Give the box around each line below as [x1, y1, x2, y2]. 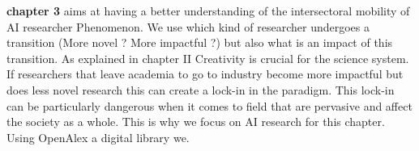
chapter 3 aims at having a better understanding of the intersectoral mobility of [6, 2, 410, 19]
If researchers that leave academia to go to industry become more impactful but [6, 65, 404, 82]
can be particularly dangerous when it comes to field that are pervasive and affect [6, 97, 413, 114]
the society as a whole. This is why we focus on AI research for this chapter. [6, 113, 385, 130]
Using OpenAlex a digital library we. [6, 128, 190, 145]
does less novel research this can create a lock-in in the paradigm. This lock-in [6, 81, 395, 98]
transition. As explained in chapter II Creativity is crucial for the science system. [6, 49, 409, 66]
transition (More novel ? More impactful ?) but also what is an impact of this [6, 34, 393, 51]
